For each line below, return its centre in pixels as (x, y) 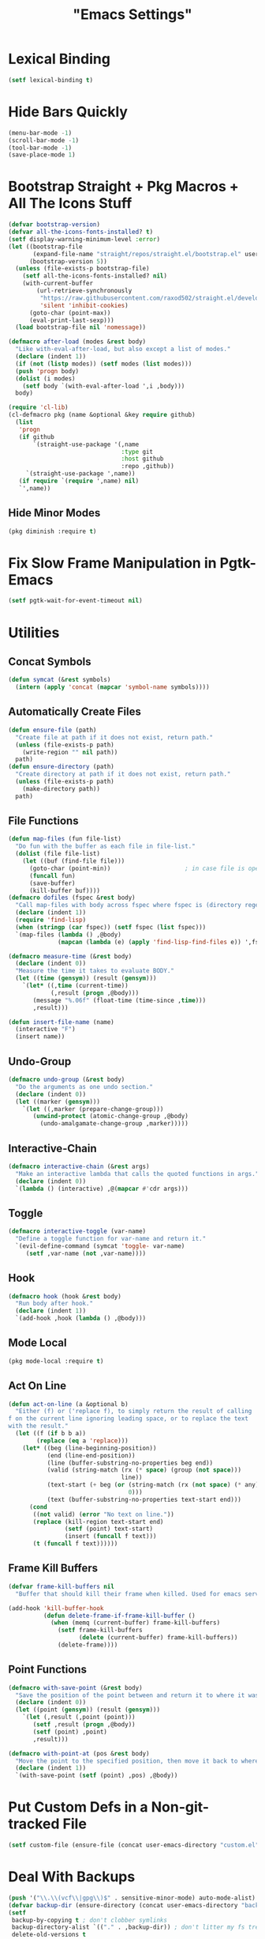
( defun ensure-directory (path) (61, 767)
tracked (34, 1824)
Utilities (34, 632)
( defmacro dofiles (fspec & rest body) (72, 898)
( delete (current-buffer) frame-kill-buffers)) (158, 1638)
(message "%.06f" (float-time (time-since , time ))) (119, 1000)
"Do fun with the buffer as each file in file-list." (105, 847)
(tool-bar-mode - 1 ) (40, 148)
